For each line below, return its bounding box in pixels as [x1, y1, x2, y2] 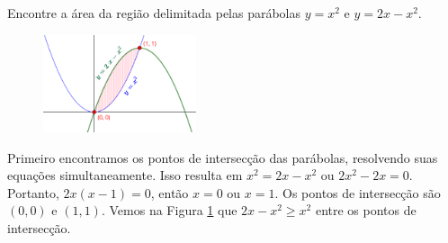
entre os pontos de [315, 201, 417, 220]
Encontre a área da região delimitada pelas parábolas [7, 4, 301, 22]
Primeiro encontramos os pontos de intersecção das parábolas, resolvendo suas [7, 148, 438, 166]
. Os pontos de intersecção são [274, 183, 441, 202]
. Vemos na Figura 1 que [101, 201, 237, 220]
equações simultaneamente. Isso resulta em [7, 166, 243, 184]
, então [150, 183, 189, 202]
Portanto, [7, 183, 59, 202]
